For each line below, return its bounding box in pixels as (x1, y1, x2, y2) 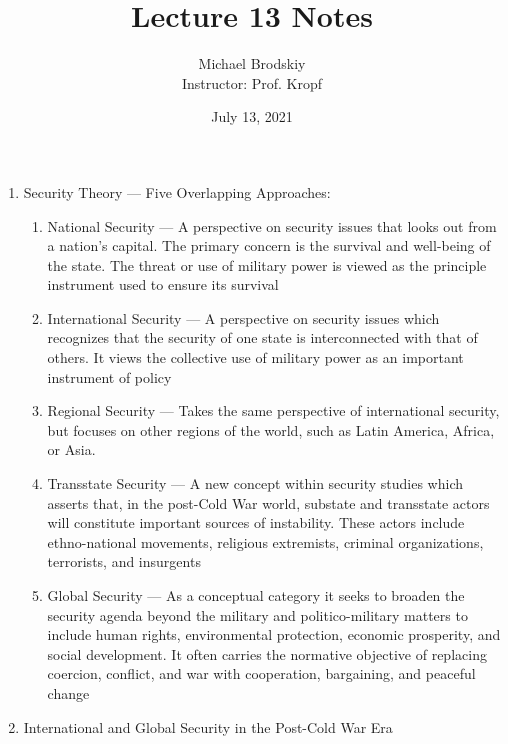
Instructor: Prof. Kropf (181, 72, 323, 93)
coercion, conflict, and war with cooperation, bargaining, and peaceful (47, 663, 476, 684)
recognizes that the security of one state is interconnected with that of (47, 327, 478, 348)
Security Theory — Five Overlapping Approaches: (23, 181, 331, 202)
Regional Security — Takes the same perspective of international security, (47, 400, 500, 421)
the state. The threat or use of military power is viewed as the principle (47, 254, 487, 275)
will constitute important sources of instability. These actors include (47, 512, 465, 533)
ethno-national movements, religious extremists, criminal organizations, (47, 531, 484, 552)
